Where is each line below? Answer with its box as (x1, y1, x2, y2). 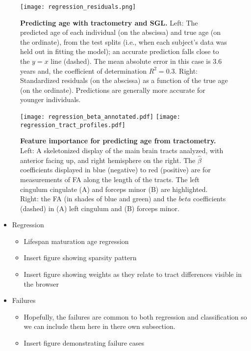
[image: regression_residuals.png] (20, 3, 136, 10)
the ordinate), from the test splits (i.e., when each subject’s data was (20, 36, 227, 47)
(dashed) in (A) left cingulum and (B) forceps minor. (20, 203, 179, 213)
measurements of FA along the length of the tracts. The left (20, 174, 200, 184)
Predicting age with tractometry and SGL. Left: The (20, 17, 198, 27)
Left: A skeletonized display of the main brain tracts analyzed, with (20, 145, 224, 155)
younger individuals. (20, 94, 81, 105)
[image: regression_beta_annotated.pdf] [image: (20, 113, 180, 120)
